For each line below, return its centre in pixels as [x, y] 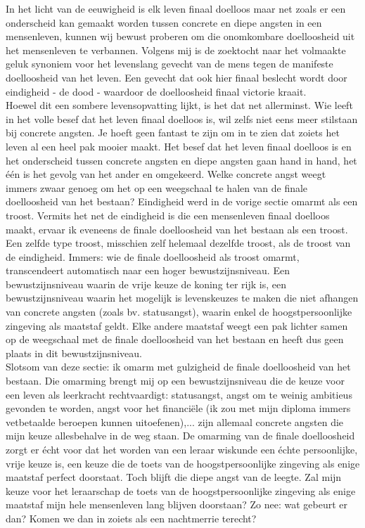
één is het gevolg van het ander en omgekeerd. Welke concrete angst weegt [166, 174]
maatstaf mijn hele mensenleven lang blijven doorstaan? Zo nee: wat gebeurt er [177, 504]
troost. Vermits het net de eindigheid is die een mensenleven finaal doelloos [168, 215]
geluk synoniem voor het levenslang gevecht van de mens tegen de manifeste [169, 64]
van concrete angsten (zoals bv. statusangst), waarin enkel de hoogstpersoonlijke [179, 312]
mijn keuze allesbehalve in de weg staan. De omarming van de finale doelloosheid [180, 436]
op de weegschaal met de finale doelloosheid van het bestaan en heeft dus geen [175, 339]
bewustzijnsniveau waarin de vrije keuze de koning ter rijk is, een [146, 284]
